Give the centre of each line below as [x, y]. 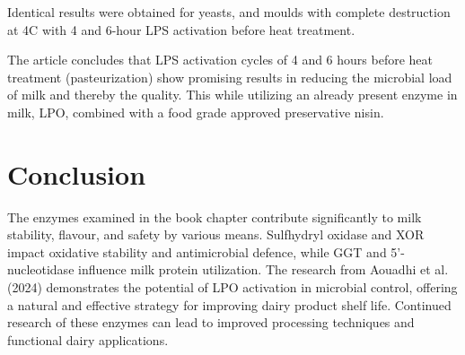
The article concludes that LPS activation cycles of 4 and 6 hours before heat [220, 60]
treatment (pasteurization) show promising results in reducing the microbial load [230, 77]
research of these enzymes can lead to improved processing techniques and [211, 322]
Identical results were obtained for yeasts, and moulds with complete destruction [229, 12]
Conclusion [77, 173]
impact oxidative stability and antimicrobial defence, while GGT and [197, 251]
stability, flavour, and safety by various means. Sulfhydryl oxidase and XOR [216, 234]
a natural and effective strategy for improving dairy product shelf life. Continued [229, 304]
